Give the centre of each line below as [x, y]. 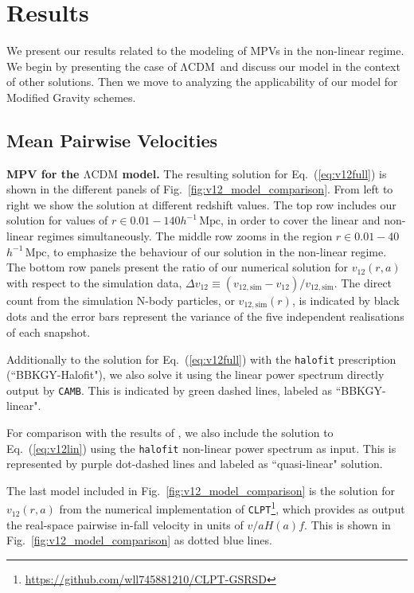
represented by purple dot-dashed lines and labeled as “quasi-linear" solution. [195, 464]
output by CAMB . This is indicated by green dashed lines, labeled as [170, 390]
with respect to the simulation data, [94, 282]
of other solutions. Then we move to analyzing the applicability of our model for [202, 82]
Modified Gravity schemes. [71, 97]
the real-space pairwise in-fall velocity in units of [125, 524]
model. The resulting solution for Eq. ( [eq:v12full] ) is [254, 173]
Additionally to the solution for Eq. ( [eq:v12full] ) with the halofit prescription [201, 359]
